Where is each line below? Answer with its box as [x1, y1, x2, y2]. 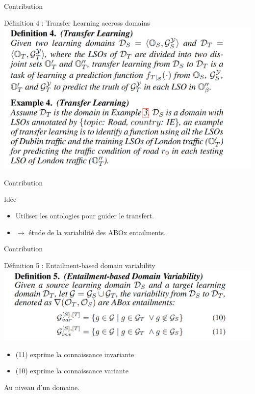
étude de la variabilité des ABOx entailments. [28, 227, 166, 237]
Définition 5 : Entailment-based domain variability [4, 260, 155, 270]
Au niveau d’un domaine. [4, 382, 80, 392]
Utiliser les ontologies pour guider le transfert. [15, 210, 154, 220]
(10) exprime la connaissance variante [15, 365, 128, 376]
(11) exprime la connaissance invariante [15, 349, 134, 359]
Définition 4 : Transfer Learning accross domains [4, 17, 150, 28]
